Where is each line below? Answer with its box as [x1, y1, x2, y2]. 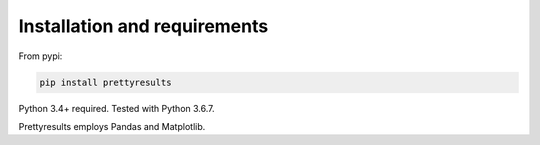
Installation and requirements [18, 15, 269, 37]
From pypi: [18, 50, 63, 62]
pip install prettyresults [39, 76, 172, 88]
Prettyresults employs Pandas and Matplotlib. [18, 120, 206, 132]
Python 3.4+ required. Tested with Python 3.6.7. [18, 102, 215, 114]
